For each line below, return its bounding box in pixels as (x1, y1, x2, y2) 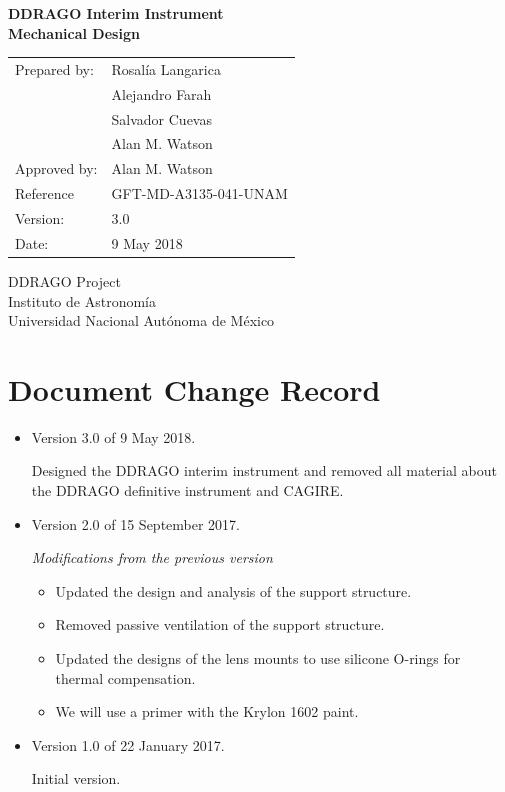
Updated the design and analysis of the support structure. (55, 580, 412, 601)
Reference (15, 183, 74, 204)
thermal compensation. (55, 667, 196, 688)
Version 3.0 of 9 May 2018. (31, 426, 196, 447)
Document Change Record (8, 368, 381, 409)
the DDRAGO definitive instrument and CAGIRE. (31, 480, 344, 501)
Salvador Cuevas (111, 108, 212, 129)
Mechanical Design (8, 22, 140, 43)
